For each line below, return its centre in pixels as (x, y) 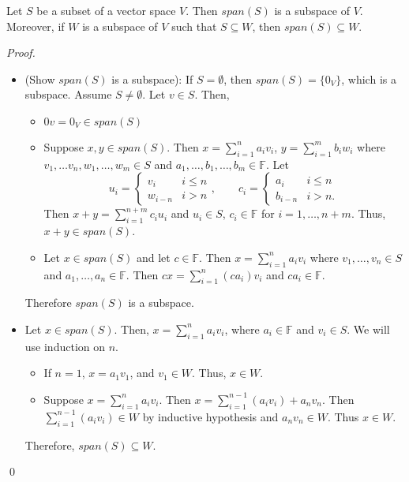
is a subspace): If (152, 78)
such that (194, 26)
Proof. (21, 52)
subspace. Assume (68, 94)
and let (153, 257)
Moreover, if (36, 26)
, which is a (369, 78)
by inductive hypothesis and (210, 416)
